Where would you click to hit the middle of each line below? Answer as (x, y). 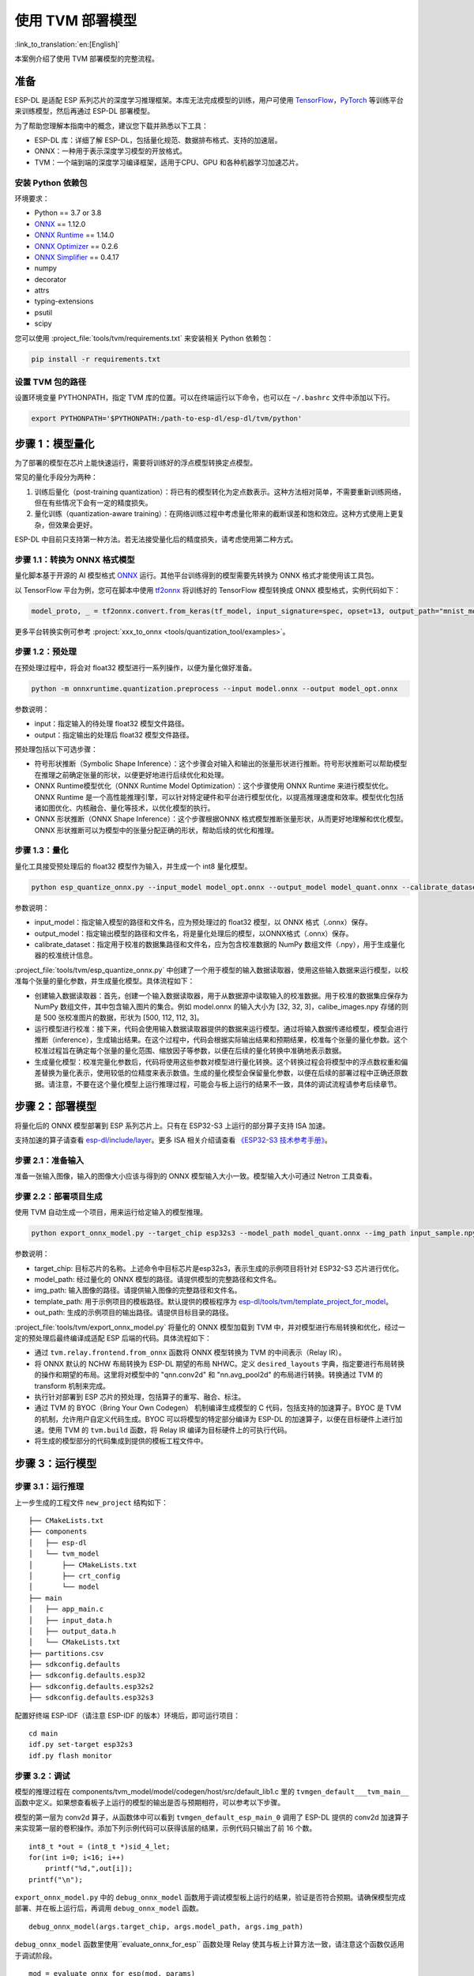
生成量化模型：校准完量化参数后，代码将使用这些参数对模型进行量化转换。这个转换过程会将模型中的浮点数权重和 (218, 1062)
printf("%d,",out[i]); (89, 1869)
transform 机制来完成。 (72, 1386)
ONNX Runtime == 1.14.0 (74, 235)
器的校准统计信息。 (66, 956)
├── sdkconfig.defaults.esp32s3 (91, 1698)
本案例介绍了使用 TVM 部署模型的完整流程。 (87, 58)
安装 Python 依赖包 (51, 183)
